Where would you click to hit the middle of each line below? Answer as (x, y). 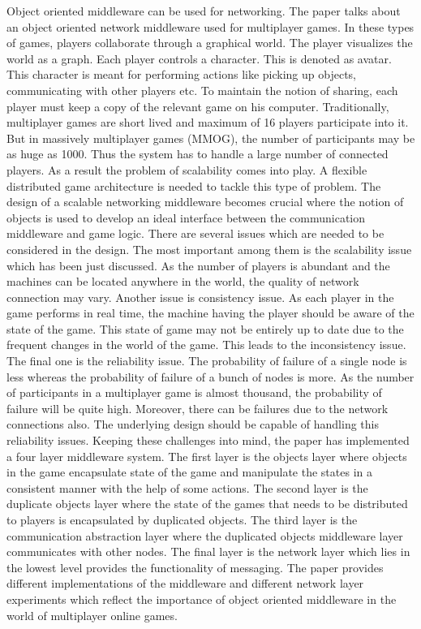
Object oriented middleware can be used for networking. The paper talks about (204, 11)
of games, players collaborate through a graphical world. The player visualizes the (210, 43)
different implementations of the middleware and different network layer (185, 583)
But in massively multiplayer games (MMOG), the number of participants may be (211, 138)
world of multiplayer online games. (92, 615)
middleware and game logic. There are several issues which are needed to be (195, 233)
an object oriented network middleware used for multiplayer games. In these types (210, 26)
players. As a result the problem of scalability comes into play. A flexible (187, 169)
